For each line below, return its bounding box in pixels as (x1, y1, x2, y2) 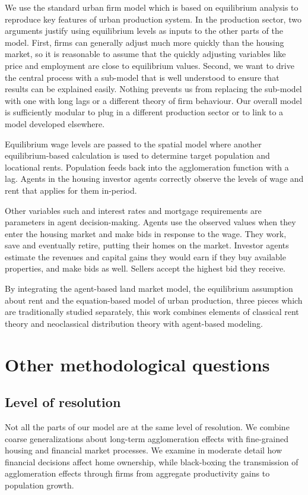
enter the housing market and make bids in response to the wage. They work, (5, 227, 287, 239)
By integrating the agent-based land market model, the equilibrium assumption (5, 282, 293, 295)
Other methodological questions (5, 352, 270, 376)
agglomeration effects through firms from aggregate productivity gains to (5, 467, 270, 480)
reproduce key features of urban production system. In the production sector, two (5, 12, 301, 25)
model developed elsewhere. (5, 117, 105, 130)
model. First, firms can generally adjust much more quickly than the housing (5, 36, 284, 48)
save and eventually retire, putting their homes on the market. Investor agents (5, 239, 289, 251)
